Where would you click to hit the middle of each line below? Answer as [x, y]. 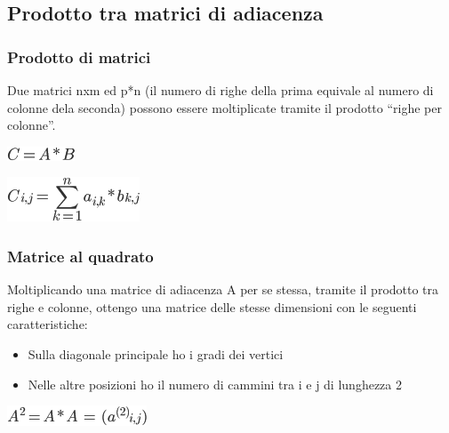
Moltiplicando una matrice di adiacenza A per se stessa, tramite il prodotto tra [223, 289]
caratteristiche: [48, 324]
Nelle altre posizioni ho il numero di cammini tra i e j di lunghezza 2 [215, 384]
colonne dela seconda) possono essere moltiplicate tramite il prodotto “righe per [225, 107]
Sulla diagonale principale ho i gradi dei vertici [156, 353]
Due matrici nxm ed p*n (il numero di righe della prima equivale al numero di [220, 90]
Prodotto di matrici [79, 56]
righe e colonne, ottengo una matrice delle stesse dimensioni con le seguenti [212, 306]
